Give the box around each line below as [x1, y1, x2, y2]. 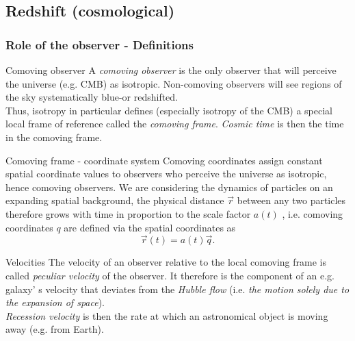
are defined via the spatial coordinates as [64, 220, 236, 234]
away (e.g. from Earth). [5, 322, 104, 336]
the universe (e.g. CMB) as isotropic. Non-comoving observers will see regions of [5, 76, 342, 90]
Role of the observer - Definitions [5, 36, 194, 53]
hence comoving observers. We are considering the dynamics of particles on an [5, 179, 333, 194]
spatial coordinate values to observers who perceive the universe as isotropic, [5, 166, 327, 181]
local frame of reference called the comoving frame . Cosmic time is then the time [5, 116, 344, 131]
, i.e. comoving [282, 206, 343, 220]
